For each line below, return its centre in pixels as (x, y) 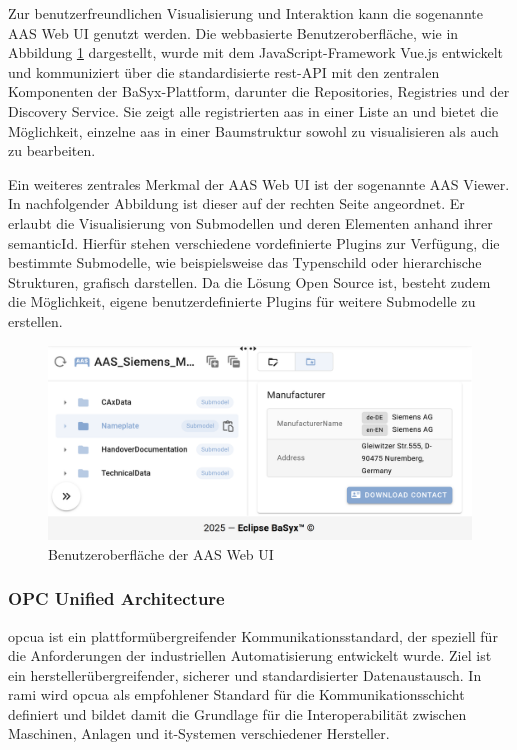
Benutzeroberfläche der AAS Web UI (161, 553)
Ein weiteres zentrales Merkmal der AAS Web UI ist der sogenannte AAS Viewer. (259, 183)
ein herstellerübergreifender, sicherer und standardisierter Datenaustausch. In (245, 674)
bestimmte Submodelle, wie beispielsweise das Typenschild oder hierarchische (245, 262)
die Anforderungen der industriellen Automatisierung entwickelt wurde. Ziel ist (250, 655)
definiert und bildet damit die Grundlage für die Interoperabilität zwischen (237, 713)
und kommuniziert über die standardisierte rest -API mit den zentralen (224, 71)
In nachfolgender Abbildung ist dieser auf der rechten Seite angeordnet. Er (236, 203)
